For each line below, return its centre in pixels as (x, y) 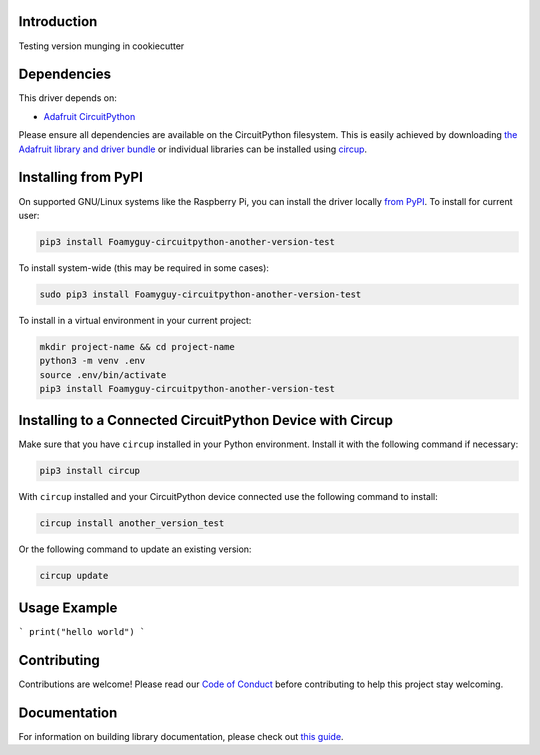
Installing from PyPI (81, 177)
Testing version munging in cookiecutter (101, 46)
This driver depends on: (67, 98)
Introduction (58, 21)
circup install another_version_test (132, 523)
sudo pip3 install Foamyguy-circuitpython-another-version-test (200, 294)
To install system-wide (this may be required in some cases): (144, 267)
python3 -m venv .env (92, 361)
